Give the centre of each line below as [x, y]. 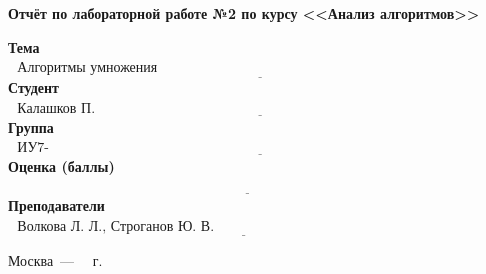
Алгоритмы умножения [87, 68]
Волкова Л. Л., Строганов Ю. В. [116, 226]
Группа [31, 126]
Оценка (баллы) [61, 165]
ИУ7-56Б [33, 148]
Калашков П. [56, 109]
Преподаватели [56, 204]
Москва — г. [55, 259]
